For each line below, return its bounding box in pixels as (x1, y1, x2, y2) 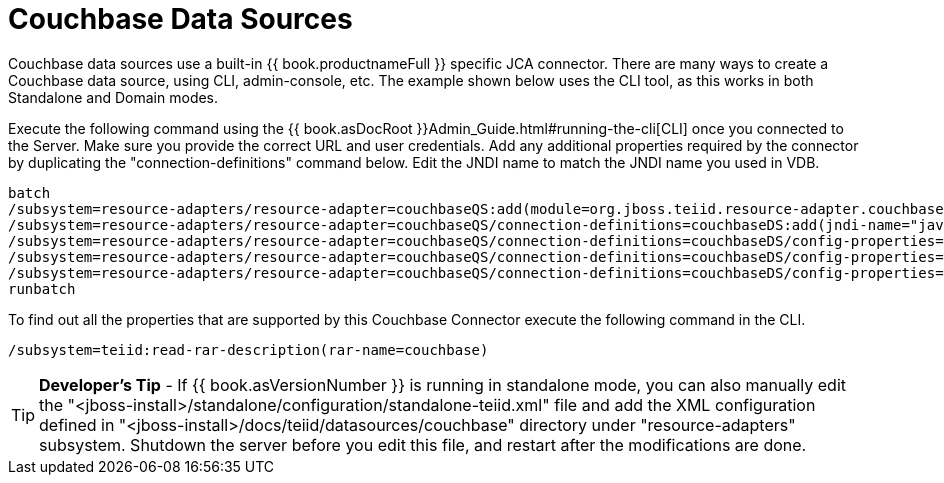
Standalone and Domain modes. (8, 88, 219, 106)
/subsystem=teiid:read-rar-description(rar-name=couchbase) (8, 341, 489, 358)
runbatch (8, 280, 76, 297)
